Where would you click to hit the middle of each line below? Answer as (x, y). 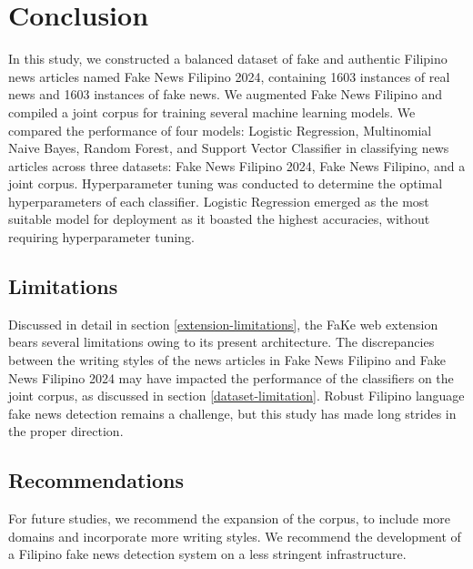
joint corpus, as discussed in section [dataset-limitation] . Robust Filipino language (236, 396)
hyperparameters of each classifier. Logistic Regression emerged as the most (219, 201)
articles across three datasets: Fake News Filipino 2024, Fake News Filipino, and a (237, 165)
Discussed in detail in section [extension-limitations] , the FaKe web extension (223, 324)
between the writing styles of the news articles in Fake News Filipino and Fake (227, 360)
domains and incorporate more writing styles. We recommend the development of (235, 536)
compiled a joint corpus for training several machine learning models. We (212, 112)
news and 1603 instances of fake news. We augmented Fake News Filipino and (226, 94)
